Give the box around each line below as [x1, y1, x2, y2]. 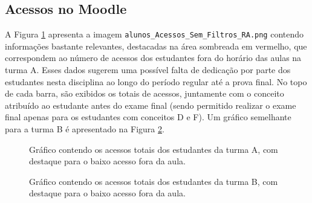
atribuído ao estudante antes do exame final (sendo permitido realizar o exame [5, 98, 296, 111]
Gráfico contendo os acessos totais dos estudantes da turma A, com [29, 143, 278, 155]
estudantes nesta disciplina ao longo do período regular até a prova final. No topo [5, 75, 307, 88]
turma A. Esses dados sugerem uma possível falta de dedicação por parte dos [5, 63, 291, 76]
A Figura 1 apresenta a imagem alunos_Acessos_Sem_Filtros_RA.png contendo [5, 28, 304, 40]
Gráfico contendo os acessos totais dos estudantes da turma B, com [29, 175, 278, 187]
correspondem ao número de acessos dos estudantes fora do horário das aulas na [5, 51, 302, 64]
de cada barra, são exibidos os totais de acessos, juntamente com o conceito [5, 87, 284, 100]
